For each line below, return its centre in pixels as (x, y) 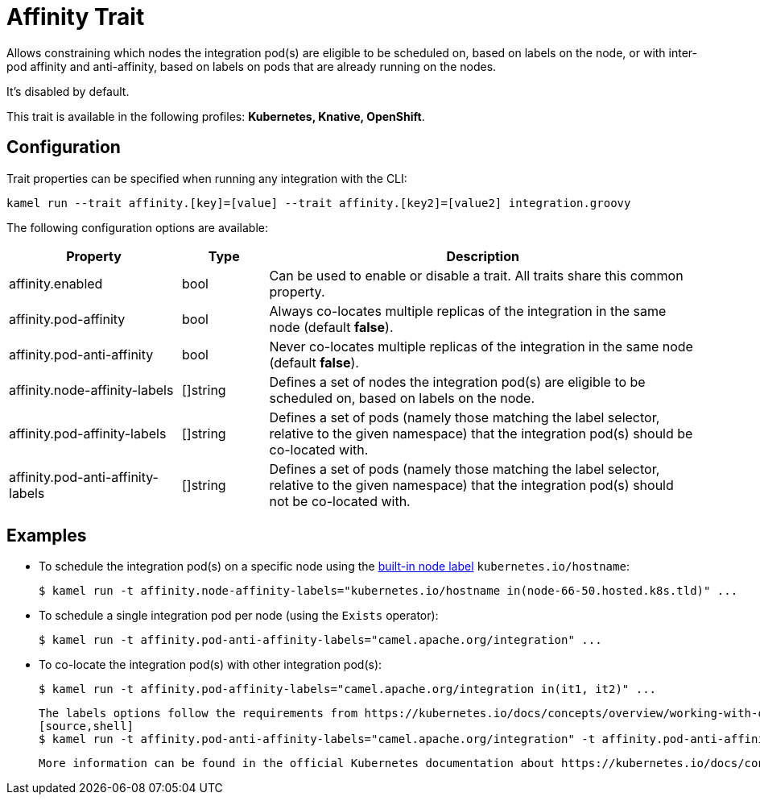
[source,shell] (87, 726)
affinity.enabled (56, 283)
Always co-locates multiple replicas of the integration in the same (468, 311)
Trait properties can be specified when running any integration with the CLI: (207, 178)
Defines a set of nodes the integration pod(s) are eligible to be (457, 382)
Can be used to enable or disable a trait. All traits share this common (476, 275)
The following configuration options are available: (138, 227)
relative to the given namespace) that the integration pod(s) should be (481, 433)
